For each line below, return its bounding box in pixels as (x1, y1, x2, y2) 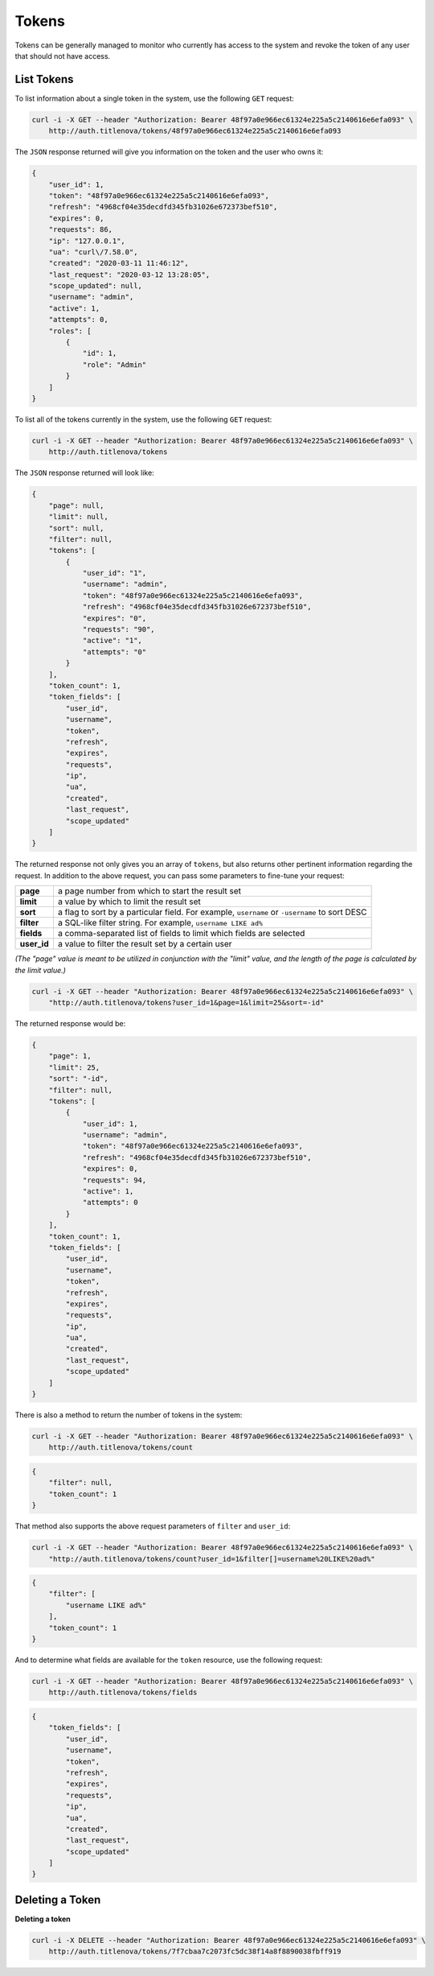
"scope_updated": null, (48, 282, 142, 291)
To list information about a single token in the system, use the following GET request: (14, 93, 295, 103)
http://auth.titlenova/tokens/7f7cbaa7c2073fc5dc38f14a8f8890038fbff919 (48, 1947, 342, 1956)
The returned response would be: (14, 1018, 126, 1028)
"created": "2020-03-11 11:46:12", (48, 258, 189, 268)
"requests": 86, (48, 225, 113, 234)
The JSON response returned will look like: (14, 468, 154, 478)
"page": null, (48, 501, 104, 510)
